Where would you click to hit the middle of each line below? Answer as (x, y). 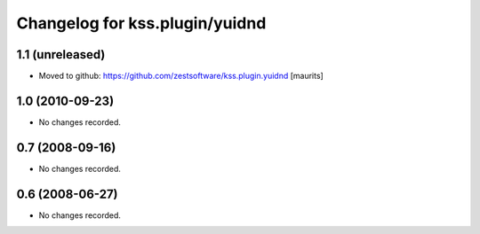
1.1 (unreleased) (61, 55)
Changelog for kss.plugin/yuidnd (141, 23)
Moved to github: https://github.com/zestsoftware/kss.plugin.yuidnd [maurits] (181, 76)
